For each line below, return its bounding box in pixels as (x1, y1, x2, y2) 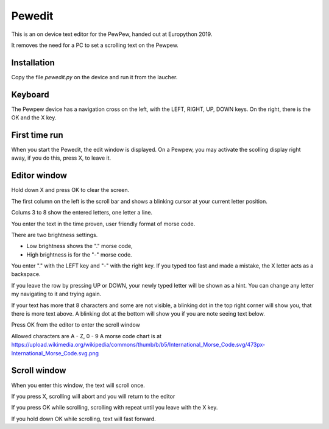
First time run (11, 130, 63, 140)
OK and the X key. (11, 114, 57, 121)
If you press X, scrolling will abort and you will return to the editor (11, 392, 175, 400)
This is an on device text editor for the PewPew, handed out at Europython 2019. (11, 30, 213, 38)
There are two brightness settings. (11, 231, 98, 238)
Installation (11, 57, 55, 68)
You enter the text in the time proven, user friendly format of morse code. (11, 220, 196, 227)
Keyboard (11, 89, 49, 100)
